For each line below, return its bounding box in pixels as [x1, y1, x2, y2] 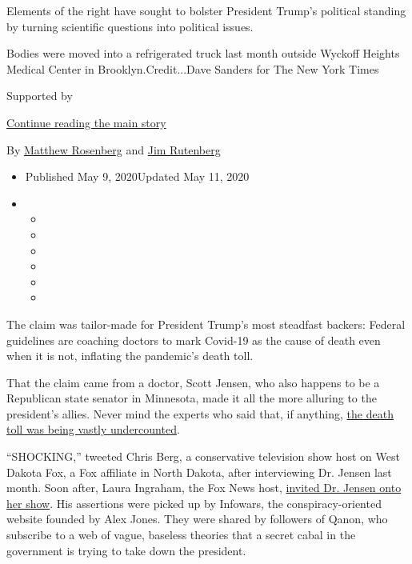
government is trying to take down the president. [6, 542, 246, 558]
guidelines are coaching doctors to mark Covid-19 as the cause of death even [6, 331, 381, 348]
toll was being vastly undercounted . [6, 421, 180, 438]
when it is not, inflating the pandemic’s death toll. [6, 347, 254, 364]
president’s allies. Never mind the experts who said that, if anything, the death [6, 405, 394, 422]
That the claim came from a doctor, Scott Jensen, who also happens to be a [6, 374, 380, 390]
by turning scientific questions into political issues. [6, 18, 254, 34]
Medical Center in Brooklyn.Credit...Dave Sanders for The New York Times [6, 60, 379, 77]
